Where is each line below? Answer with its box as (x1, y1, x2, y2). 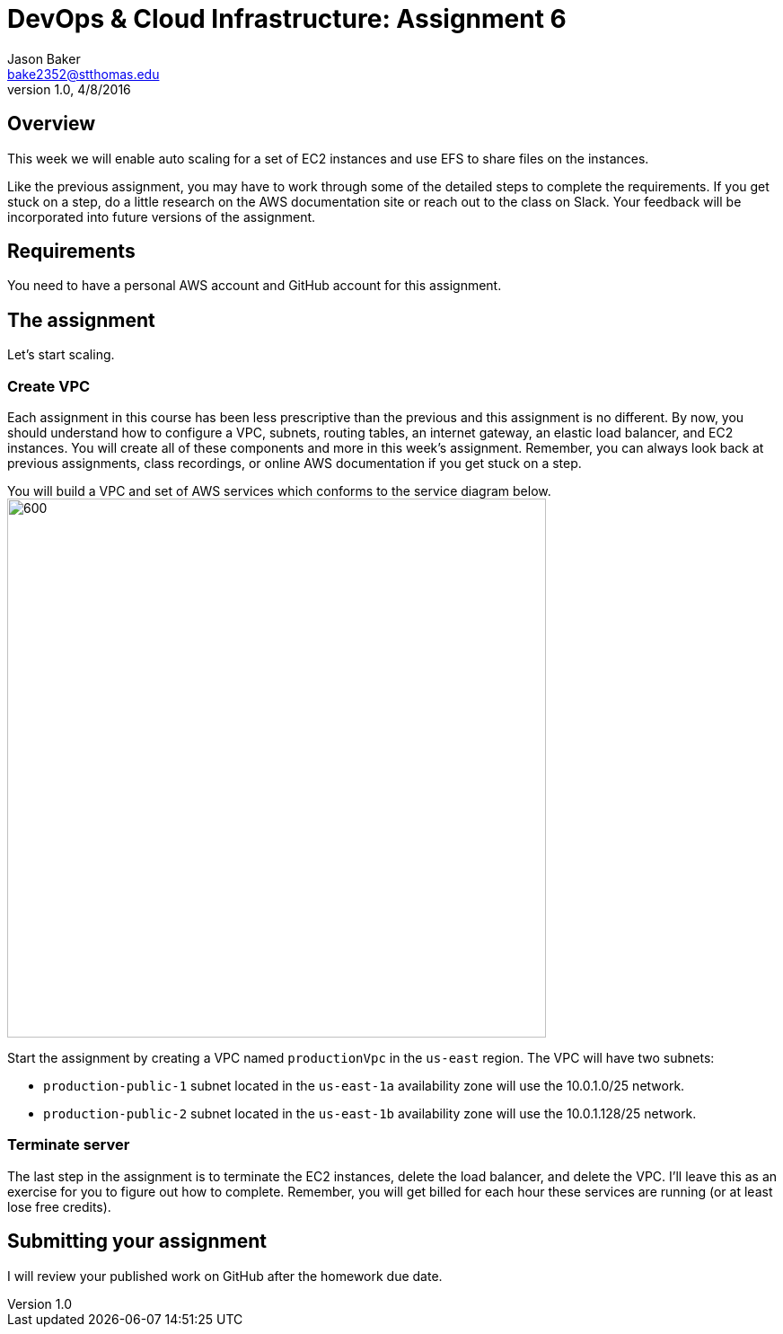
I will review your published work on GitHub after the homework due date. (7, 1268, 443, 1284)
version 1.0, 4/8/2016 (7, 81, 131, 97)
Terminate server (7, 1135, 130, 1154)
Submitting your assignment (7, 1230, 268, 1253)
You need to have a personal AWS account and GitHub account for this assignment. (7, 278, 502, 294)
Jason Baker (7, 50, 81, 66)
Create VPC (7, 376, 91, 395)
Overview (7, 112, 96, 136)
